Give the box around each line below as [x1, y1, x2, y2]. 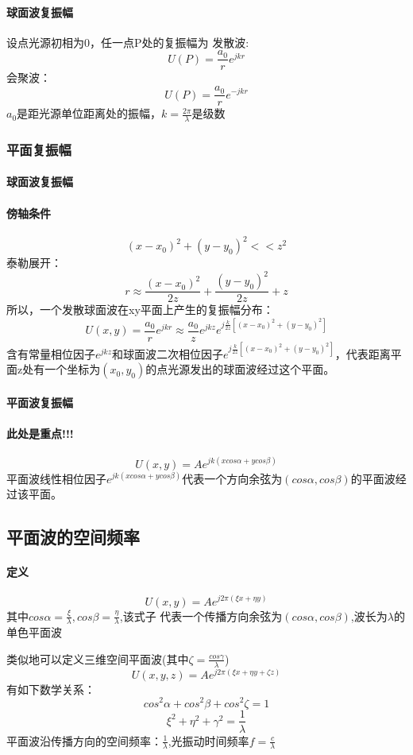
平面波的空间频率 [6, 525, 140, 549]
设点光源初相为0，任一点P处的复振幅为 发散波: [6, 33, 249, 50]
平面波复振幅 [6, 393, 73, 410]
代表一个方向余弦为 [182, 470, 283, 486]
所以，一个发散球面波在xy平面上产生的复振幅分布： [6, 301, 274, 318]
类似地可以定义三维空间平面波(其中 [6, 650, 189, 667]
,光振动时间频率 [168, 732, 249, 749]
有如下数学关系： [6, 680, 95, 697]
